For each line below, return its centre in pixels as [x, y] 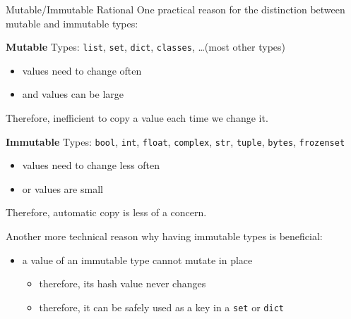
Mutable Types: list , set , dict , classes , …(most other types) [145, 47]
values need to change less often [91, 165]
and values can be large [73, 94]
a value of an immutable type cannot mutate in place [137, 259]
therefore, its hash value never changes [123, 283]
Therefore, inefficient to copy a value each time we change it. [137, 118]
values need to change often [82, 70]
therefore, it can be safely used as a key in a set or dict [161, 307]
